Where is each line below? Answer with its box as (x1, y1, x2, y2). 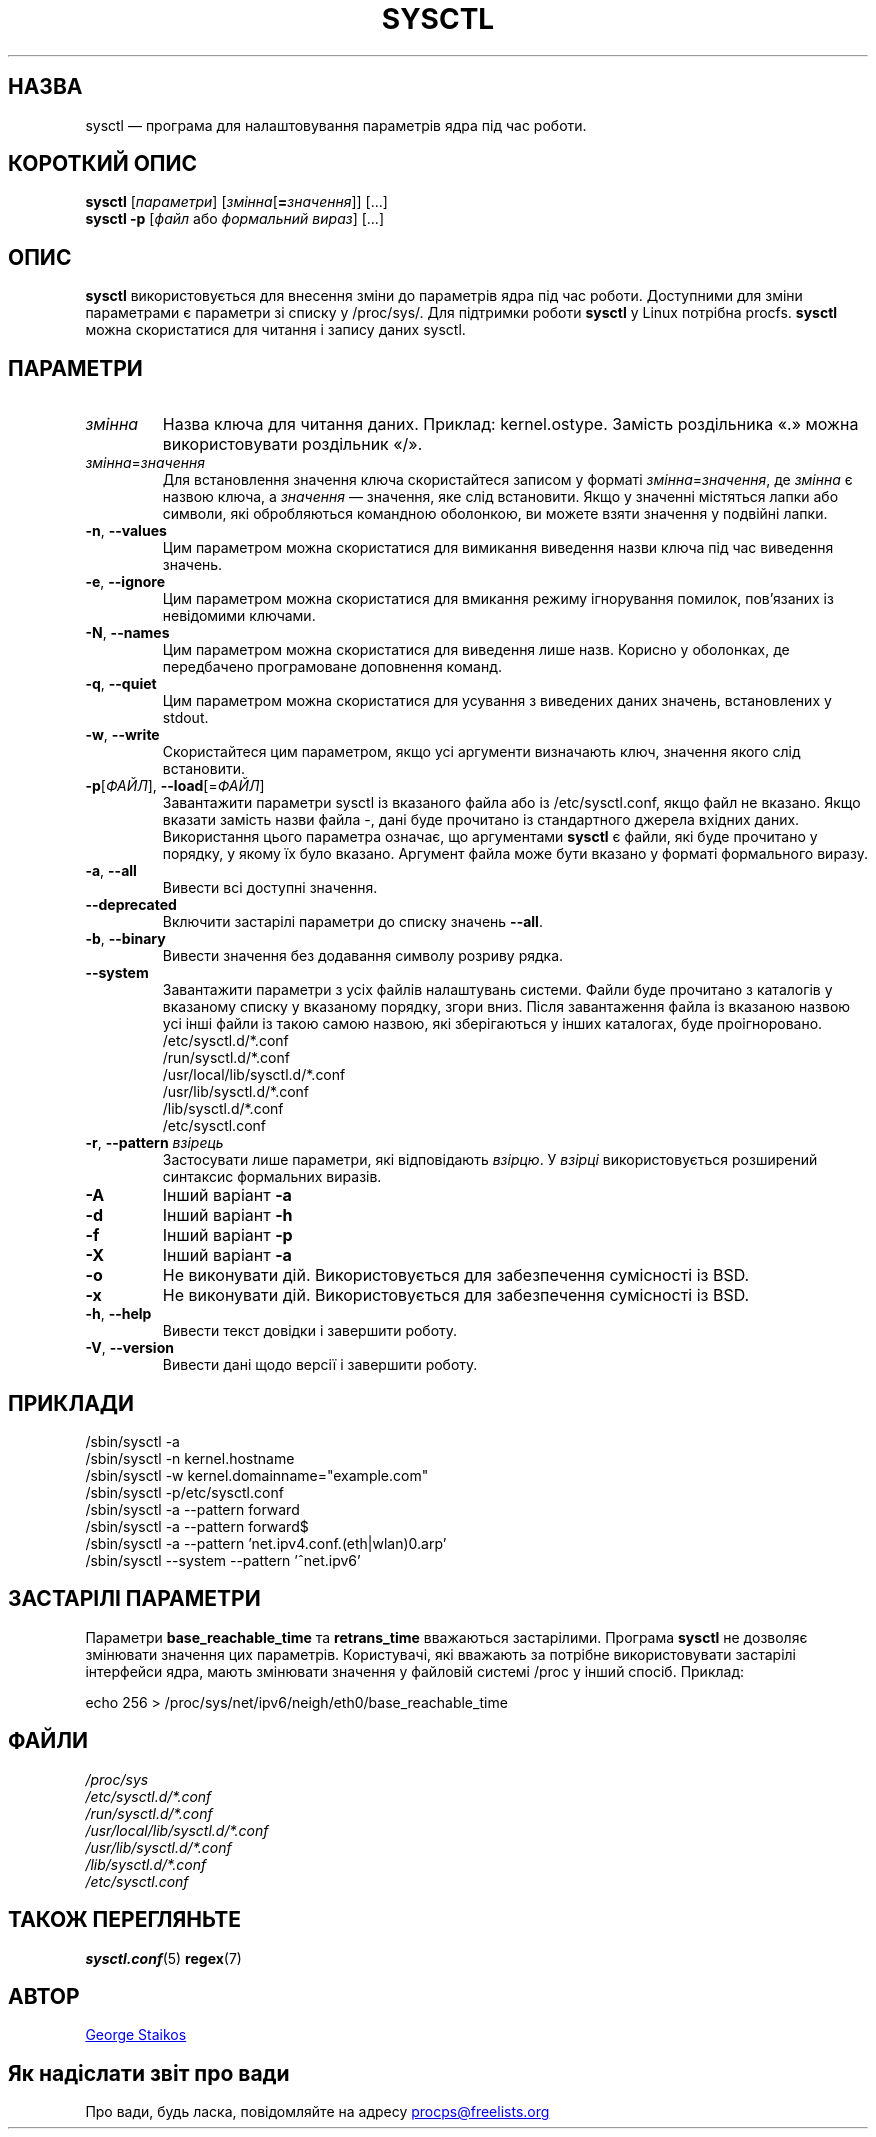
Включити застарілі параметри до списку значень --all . (162, 913, 543, 931)
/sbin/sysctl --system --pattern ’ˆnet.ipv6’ (85, 1551, 361, 1569)
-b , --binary (85, 930, 166, 948)
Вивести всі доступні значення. (162, 879, 378, 897)
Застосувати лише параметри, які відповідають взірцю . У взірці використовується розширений (162, 1151, 818, 1169)
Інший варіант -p (162, 1225, 293, 1246)
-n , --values (85, 522, 167, 540)
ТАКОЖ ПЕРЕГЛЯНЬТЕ (8, 1907, 242, 1933)
